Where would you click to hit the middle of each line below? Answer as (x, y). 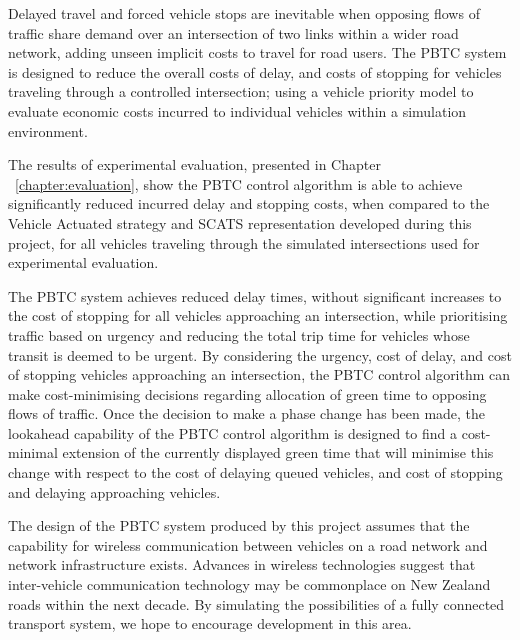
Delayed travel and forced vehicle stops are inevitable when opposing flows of (244, 13)
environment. (48, 130)
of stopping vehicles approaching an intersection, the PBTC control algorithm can (259, 374)
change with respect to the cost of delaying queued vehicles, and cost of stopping (255, 472)
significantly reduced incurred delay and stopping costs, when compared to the (249, 203)
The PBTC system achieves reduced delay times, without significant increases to (255, 295)
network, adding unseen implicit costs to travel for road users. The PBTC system (257, 52)
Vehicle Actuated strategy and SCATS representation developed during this (240, 222)
